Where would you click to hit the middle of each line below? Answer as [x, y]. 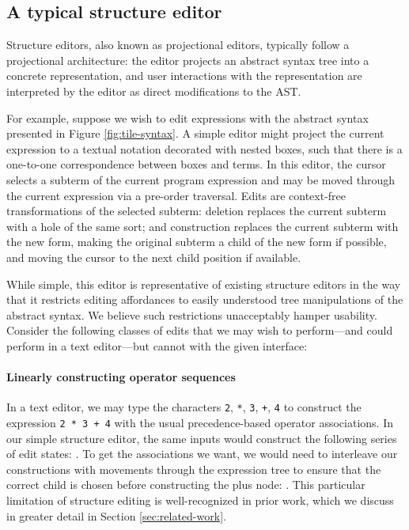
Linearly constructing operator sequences [121, 377]
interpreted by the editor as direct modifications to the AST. [154, 91]
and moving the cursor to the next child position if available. [154, 257]
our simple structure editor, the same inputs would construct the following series [202, 438]
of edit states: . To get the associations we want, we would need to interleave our [202, 454]
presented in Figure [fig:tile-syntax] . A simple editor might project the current [195, 133]
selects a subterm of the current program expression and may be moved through [201, 179]
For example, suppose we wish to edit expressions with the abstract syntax [187, 117]
